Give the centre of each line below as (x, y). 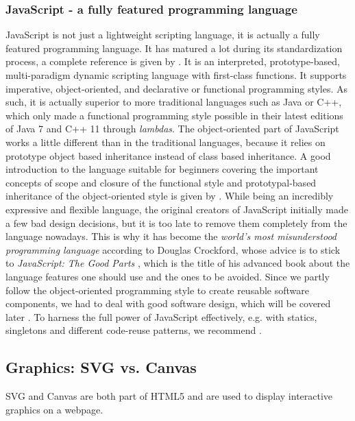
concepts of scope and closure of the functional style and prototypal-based (161, 182)
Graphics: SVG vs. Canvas (101, 367)
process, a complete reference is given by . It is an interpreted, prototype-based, (173, 61)
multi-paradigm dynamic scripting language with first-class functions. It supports (176, 75)
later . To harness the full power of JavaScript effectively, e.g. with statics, (161, 316)
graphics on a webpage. (54, 409)
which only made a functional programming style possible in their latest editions (174, 115)
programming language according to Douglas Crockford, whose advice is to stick (173, 249)
